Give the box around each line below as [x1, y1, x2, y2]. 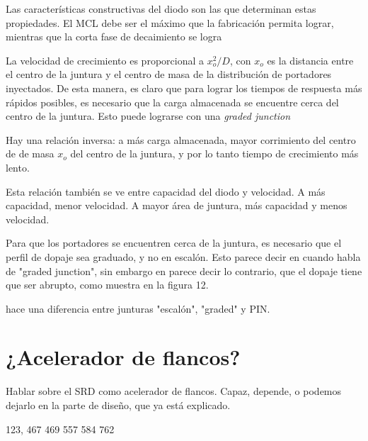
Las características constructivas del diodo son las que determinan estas [6, 1, 316, 16]
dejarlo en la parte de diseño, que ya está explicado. [6, 398, 231, 412]
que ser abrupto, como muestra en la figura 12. [6, 277, 209, 292]
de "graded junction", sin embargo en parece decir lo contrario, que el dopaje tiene [6, 263, 362, 278]
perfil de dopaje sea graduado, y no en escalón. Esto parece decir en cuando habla [6, 249, 361, 264]
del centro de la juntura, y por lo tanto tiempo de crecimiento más [70, 146, 359, 161]
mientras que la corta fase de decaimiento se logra [6, 29, 222, 44]
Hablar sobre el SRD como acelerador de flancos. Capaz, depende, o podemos [6, 384, 342, 398]
